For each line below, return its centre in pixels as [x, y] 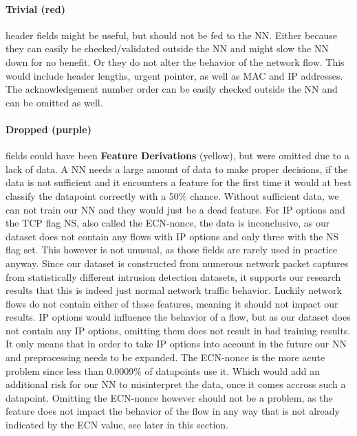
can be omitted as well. [54, 102]
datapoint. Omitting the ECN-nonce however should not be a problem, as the [169, 397]
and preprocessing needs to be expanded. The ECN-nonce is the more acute [165, 357]
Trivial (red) [36, 9]
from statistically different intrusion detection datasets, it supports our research [173, 276]
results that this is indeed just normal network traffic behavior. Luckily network [174, 290]
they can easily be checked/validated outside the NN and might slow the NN [167, 48]
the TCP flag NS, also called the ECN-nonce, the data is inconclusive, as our [168, 223]
